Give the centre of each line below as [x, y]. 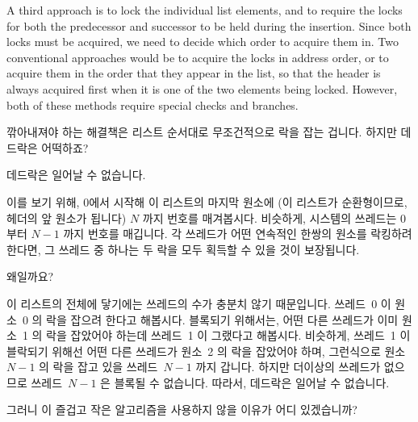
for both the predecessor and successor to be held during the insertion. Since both [209, 25]
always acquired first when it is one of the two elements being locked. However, [202, 88]
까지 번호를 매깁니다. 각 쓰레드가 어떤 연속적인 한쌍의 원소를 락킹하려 [238, 234]
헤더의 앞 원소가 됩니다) [67, 217]
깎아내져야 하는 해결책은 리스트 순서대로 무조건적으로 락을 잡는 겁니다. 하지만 [202, 132]
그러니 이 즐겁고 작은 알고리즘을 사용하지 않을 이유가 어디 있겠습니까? [182, 409]
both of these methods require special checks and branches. [153, 104]
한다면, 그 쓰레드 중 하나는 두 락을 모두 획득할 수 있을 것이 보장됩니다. [183, 249]
